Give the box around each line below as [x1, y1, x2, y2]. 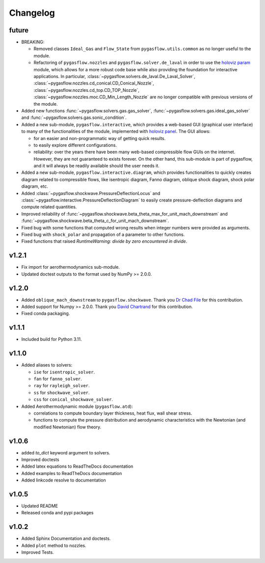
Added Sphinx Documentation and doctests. [21, 535, 111, 541]
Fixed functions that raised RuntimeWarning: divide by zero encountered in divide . [21, 238, 187, 244]
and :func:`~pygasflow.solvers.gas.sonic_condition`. [21, 114, 127, 120]
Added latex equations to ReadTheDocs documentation [21, 463, 133, 469]
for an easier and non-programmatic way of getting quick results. [33, 135, 166, 141]
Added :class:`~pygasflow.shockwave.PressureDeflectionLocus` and [21, 190, 160, 196]
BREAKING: [21, 39, 45, 45]
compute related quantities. [21, 204, 77, 210]
